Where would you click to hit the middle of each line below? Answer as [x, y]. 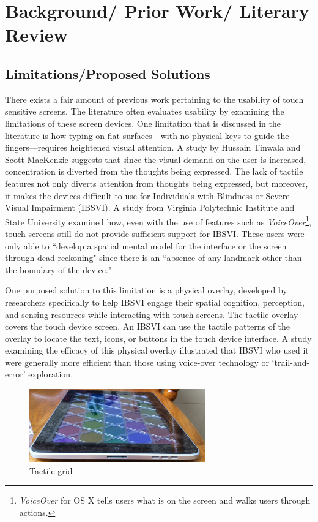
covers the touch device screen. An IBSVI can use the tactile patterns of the [148, 326]
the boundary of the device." [58, 269]
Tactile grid [51, 470]
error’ [15, 374]
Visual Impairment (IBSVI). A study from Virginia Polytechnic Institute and [150, 207]
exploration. [51, 374]
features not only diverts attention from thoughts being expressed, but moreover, [157, 183]
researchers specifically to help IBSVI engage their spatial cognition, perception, [155, 302]
